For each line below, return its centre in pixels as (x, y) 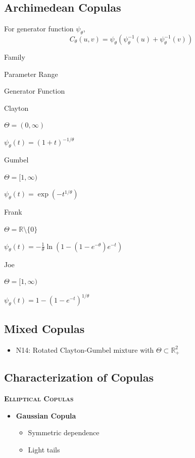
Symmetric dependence (64, 432)
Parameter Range (31, 74)
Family (15, 57)
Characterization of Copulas (79, 377)
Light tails (44, 449)
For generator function (39, 29)
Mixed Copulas (44, 328)
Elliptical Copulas (39, 399)
